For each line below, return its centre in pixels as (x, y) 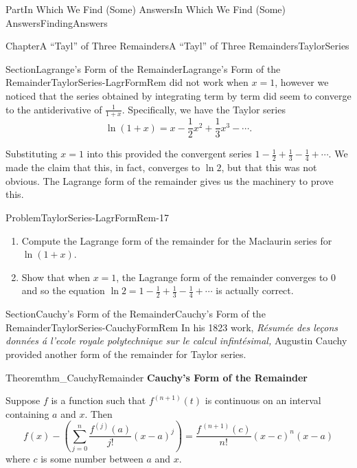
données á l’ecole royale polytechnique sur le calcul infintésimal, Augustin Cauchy (176, 341)
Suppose (23, 400)
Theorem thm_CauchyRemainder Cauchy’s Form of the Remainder (157, 377)
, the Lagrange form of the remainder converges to (222, 277)
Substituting (32, 154)
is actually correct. (255, 290)
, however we (302, 82)
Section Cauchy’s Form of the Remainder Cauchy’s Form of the (136, 314)
